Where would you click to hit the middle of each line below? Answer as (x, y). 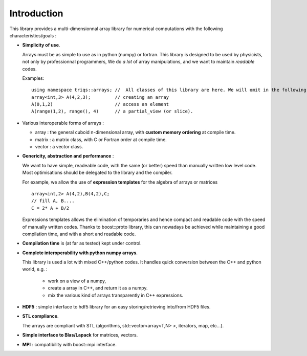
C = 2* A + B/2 (50, 208)
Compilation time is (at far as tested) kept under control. (82, 243)
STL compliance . (40, 316)
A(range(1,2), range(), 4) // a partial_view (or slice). (112, 112)
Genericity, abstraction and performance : (68, 156)
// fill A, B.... (53, 201)
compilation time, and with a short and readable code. (79, 234)
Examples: (33, 78)
